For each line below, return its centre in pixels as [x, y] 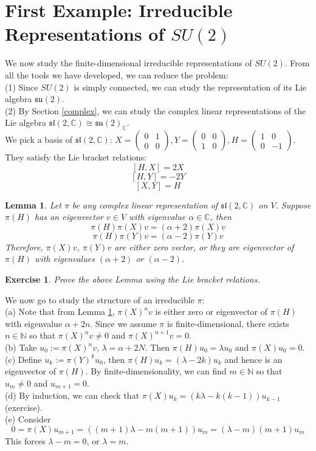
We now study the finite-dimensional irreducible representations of [129, 63]
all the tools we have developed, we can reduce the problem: [117, 74]
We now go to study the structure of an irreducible [100, 299]
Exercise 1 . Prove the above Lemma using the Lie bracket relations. [132, 279]
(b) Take [21, 347]
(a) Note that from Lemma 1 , [60, 312]
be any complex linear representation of [145, 205]
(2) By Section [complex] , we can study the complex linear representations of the [156, 110]
